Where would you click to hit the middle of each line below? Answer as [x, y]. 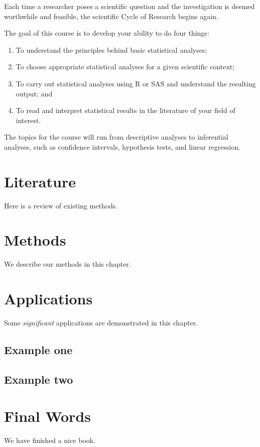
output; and [34, 93]
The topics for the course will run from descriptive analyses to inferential [116, 137]
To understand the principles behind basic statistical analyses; [111, 49]
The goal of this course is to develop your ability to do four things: [107, 33]
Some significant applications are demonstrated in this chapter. [101, 323]
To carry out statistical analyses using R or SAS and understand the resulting [136, 83]
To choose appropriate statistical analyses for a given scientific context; [125, 67]
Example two [39, 379]
